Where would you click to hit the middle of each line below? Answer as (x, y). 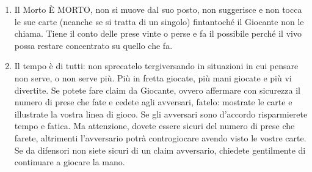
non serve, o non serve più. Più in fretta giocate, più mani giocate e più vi (153, 77)
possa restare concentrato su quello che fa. (93, 45)
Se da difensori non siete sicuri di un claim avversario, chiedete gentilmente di (160, 150)
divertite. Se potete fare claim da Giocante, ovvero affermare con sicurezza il (157, 90)
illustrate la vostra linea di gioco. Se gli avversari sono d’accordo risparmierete (161, 114)
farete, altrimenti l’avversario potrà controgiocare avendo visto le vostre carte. (160, 137)
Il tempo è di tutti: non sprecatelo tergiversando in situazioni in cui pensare (156, 66)
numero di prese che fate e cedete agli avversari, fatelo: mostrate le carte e (153, 102)
